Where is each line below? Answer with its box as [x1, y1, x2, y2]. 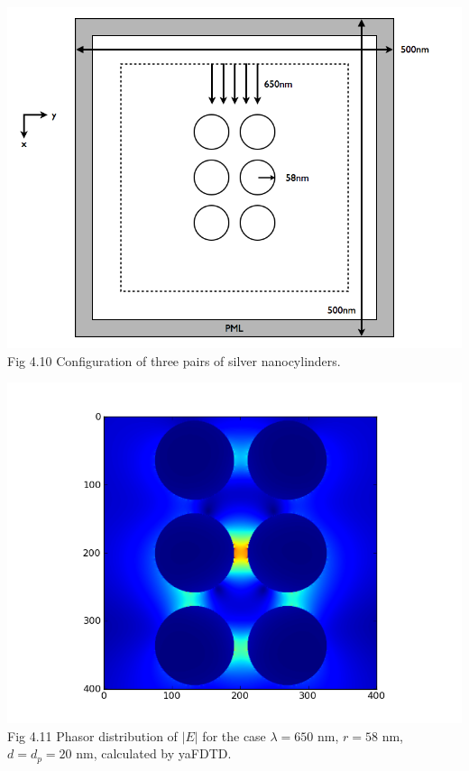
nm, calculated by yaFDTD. [76, 744, 232, 763]
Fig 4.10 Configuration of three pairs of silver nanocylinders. [7, 351, 341, 370]
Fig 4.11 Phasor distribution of [7, 726, 178, 745]
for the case [202, 726, 266, 745]
